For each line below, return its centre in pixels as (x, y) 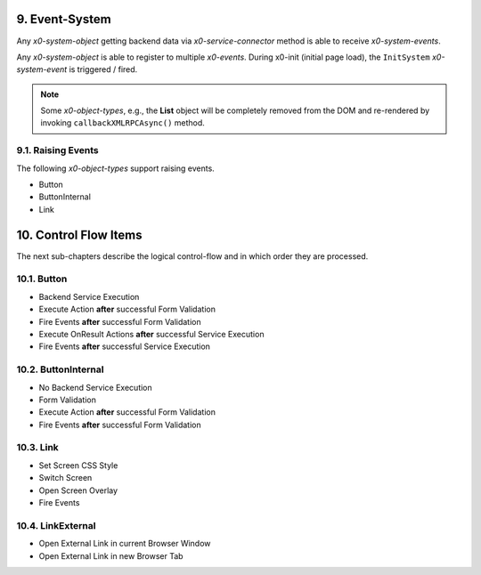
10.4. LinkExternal (56, 525)
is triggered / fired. (103, 69)
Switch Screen (65, 478)
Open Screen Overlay (78, 490)
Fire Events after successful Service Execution (125, 346)
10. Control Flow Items (79, 235)
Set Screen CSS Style (78, 465)
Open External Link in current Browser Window (125, 544)
